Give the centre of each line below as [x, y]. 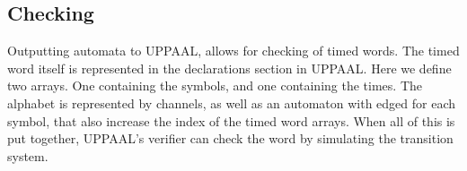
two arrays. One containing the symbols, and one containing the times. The [215, 85]
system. [28, 155]
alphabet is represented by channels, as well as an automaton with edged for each [232, 103]
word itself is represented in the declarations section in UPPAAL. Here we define [229, 68]
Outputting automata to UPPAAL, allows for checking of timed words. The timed [233, 51]
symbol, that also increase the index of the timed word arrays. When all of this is [231, 120]
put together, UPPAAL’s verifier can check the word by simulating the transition [230, 138]
